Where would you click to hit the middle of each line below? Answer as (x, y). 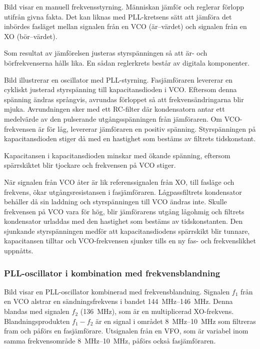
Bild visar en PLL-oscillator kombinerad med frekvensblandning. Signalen (117, 291)
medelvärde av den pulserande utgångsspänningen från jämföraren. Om (113, 118)
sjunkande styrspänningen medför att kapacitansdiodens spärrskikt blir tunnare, (127, 231)
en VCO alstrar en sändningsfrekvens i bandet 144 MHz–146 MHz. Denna (118, 301)
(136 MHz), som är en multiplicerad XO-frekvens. (157, 311)
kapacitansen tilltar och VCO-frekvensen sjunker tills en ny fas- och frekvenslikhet (130, 241)
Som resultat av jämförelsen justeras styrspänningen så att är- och (106, 53)
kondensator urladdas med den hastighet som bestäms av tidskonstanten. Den (123, 221)
